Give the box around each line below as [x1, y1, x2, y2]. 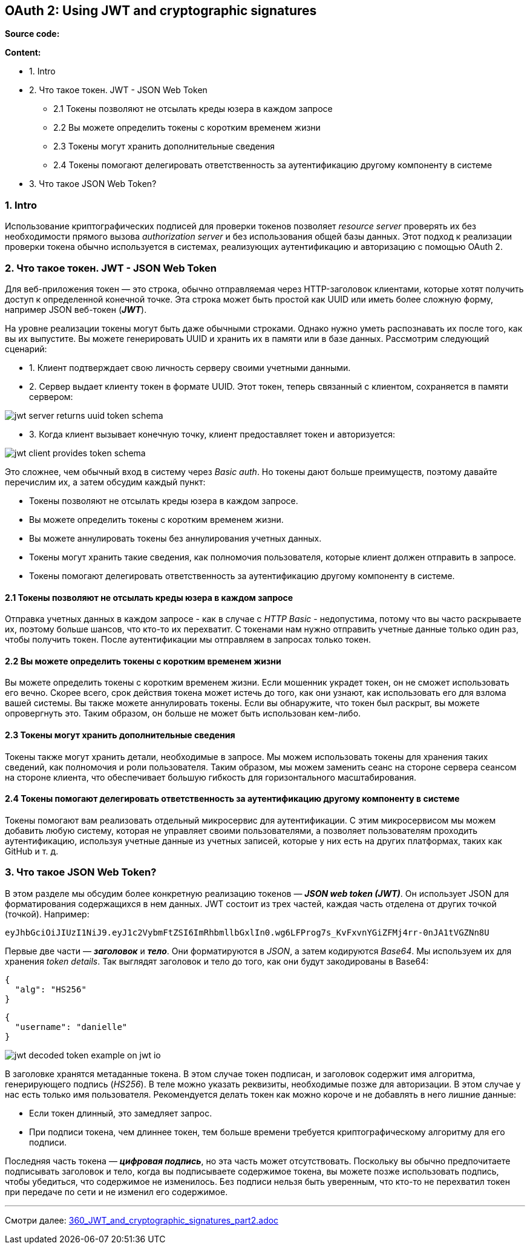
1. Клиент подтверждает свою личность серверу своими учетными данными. [29, 362, 351, 373]
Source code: [5, 28, 60, 39]
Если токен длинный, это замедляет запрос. [29, 1107, 212, 1118]
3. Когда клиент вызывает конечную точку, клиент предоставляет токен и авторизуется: [29, 428, 396, 439]
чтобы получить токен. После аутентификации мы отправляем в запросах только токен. [5, 634, 371, 645]
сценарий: [5, 343, 47, 354]
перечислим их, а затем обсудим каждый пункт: [5, 476, 206, 487]
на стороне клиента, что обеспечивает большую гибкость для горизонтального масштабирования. [5, 772, 417, 782]
